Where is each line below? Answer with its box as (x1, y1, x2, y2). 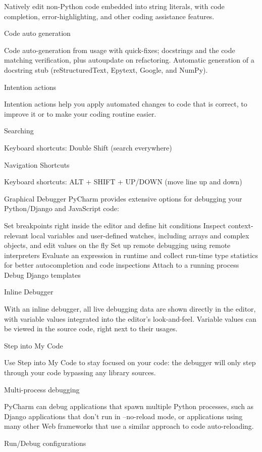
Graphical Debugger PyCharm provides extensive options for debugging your (4, 193, 242, 204)
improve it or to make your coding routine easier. (4, 108, 156, 119)
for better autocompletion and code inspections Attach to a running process (4, 260, 239, 270)
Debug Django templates (4, 269, 81, 280)
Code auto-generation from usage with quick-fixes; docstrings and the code (4, 44, 235, 55)
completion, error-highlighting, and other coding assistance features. (4, 11, 215, 21)
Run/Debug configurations (4, 438, 86, 448)
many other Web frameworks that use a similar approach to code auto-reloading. (4, 421, 254, 431)
